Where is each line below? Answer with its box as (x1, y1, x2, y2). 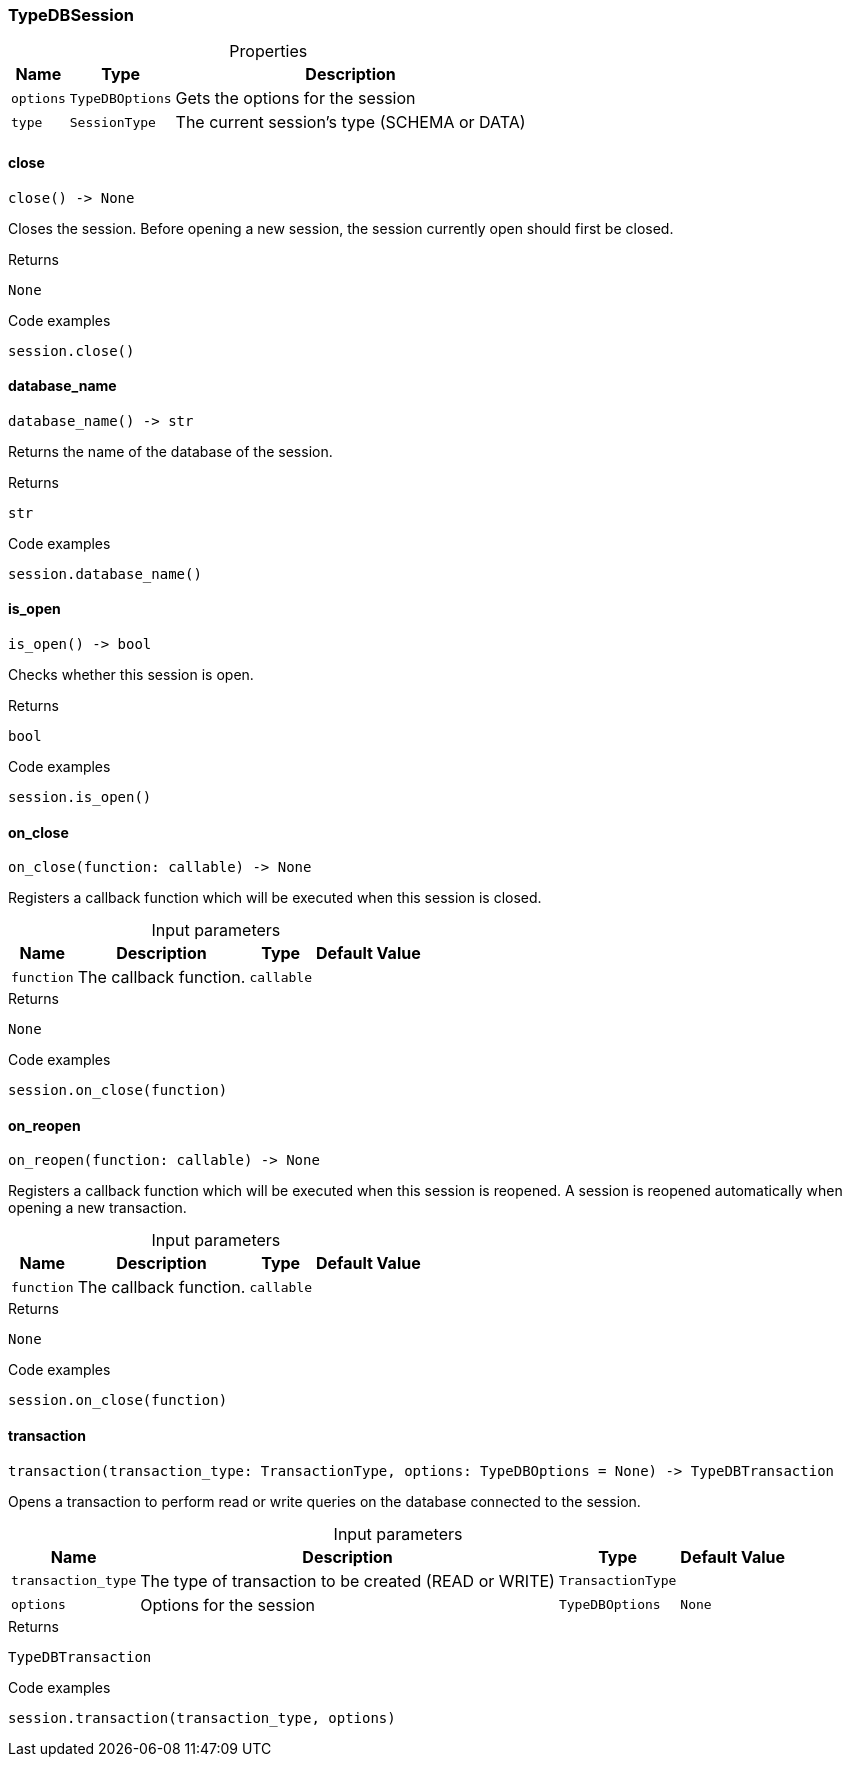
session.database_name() (8, 565, 202, 582)
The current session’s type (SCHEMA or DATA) (175, 112, 526, 133)
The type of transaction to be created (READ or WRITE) (140, 1570, 555, 1591)
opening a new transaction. (8, 1199, 187, 1217)
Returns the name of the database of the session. (8, 442, 333, 460)
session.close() (8, 342, 135, 359)
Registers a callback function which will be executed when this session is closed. (8, 889, 542, 907)
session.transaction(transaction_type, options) (8, 1709, 396, 1726)
